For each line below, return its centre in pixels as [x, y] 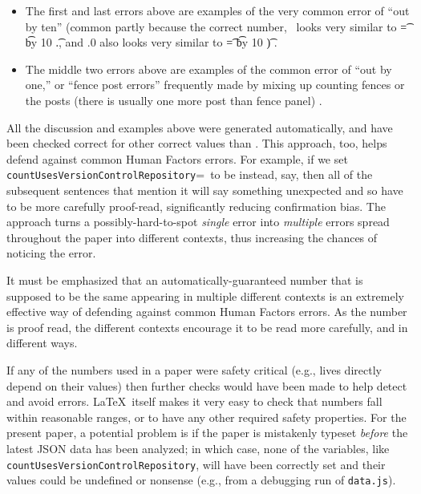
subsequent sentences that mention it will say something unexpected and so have [205, 190]
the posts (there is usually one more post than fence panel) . [174, 100]
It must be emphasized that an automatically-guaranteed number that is [185, 279]
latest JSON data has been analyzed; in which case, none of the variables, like [198, 448]
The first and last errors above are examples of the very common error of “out [217, 10]
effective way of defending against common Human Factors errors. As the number [207, 312]
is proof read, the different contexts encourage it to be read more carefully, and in [207, 327]
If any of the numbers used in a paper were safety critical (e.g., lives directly [194, 369]
